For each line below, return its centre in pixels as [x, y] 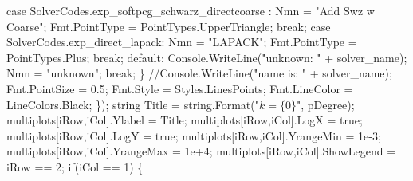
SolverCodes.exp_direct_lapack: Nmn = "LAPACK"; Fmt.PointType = [182, 42]
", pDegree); [325, 104]
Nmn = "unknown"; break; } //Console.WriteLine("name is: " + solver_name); [199, 73]
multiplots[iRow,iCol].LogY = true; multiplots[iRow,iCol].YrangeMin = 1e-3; [194, 135]
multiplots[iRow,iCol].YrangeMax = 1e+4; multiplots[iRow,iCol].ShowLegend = [201, 151]
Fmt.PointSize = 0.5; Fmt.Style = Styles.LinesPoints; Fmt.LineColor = [180, 88]
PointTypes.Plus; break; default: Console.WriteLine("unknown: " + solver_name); [207, 57]
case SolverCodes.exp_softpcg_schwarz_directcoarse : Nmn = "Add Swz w [191, 10]
